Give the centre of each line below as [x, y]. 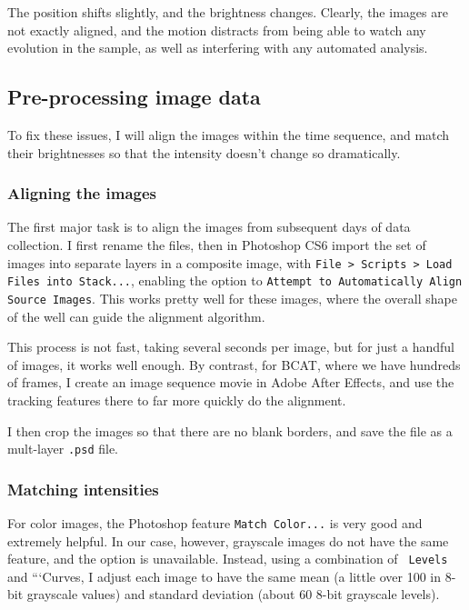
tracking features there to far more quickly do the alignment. [177, 400]
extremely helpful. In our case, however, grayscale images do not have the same [228, 540]
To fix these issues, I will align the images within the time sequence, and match [229, 134]
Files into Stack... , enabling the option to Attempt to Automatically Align [235, 280]
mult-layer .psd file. [63, 449]
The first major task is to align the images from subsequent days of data [209, 227]
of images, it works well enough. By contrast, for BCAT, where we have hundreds [234, 364]
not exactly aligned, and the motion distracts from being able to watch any [217, 30]
